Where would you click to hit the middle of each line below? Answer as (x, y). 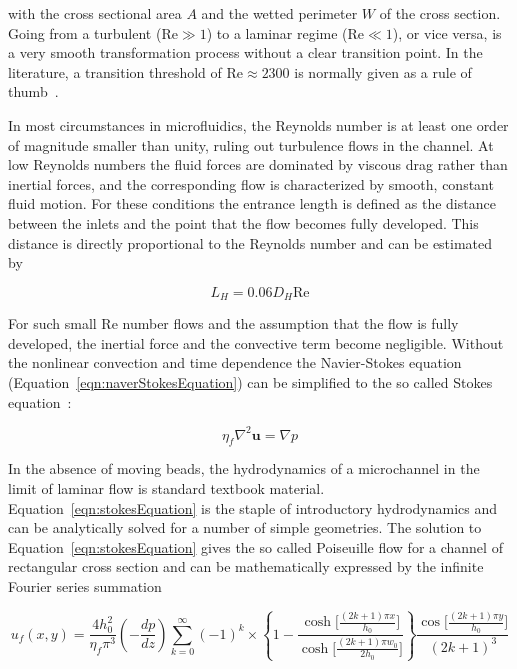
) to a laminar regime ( (277, 32)
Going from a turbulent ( (85, 32)
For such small (52, 323)
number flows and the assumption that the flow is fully (290, 323)
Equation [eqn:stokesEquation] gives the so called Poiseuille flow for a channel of (255, 546)
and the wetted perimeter (279, 13)
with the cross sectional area (95, 13)
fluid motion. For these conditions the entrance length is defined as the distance (252, 203)
